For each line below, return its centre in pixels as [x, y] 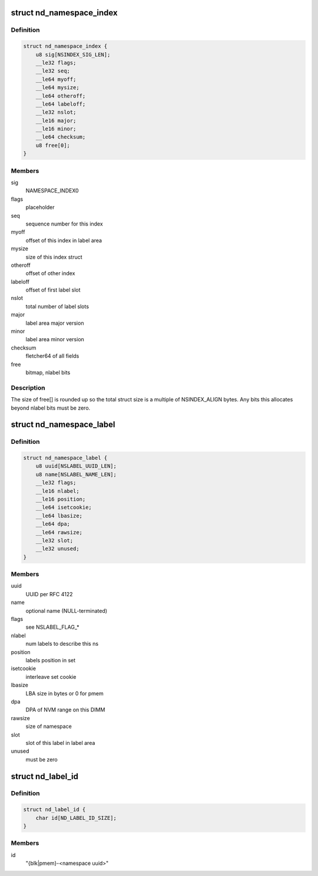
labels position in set [51, 660]
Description [28, 388]
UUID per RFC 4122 [49, 594]
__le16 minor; [56, 129]
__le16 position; [61, 499]
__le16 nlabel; [57, 491]
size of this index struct [54, 257]
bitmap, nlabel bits [48, 372]
